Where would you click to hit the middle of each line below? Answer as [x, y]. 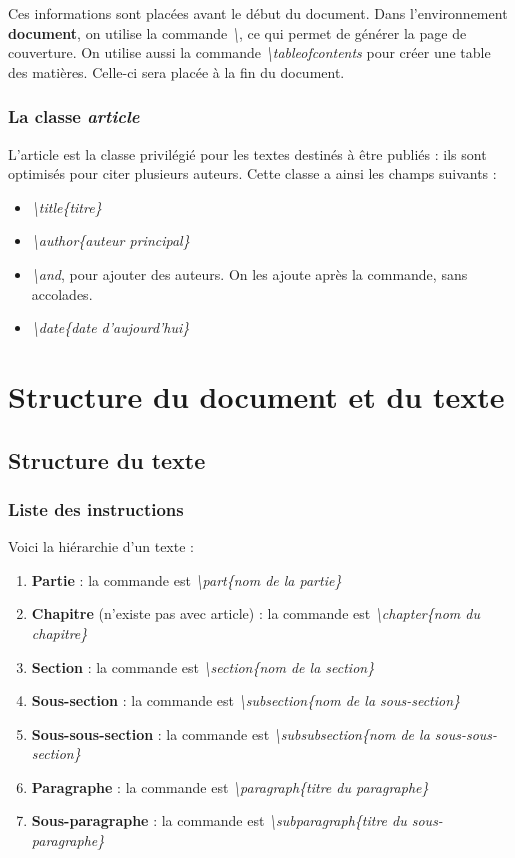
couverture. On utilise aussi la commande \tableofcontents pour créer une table [249, 52]
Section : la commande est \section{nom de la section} [203, 666]
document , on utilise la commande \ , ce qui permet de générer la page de [237, 32]
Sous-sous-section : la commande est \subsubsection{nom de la [230, 733]
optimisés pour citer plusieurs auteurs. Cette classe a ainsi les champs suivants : [252, 173]
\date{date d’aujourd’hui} [110, 327]
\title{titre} [66, 206]
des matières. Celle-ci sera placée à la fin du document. [176, 71]
